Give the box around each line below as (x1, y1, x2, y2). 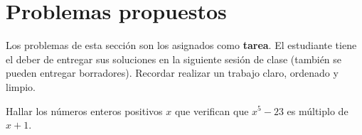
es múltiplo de (287, 103, 348, 118)
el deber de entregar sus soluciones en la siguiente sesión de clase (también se (6, 51, 342, 66)
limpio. (6, 79, 36, 94)
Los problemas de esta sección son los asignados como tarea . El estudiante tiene (6, 38, 357, 53)
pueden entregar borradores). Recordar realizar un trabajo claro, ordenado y (6, 65, 339, 80)
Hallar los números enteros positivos (6, 103, 163, 118)
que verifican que (174, 103, 249, 118)
